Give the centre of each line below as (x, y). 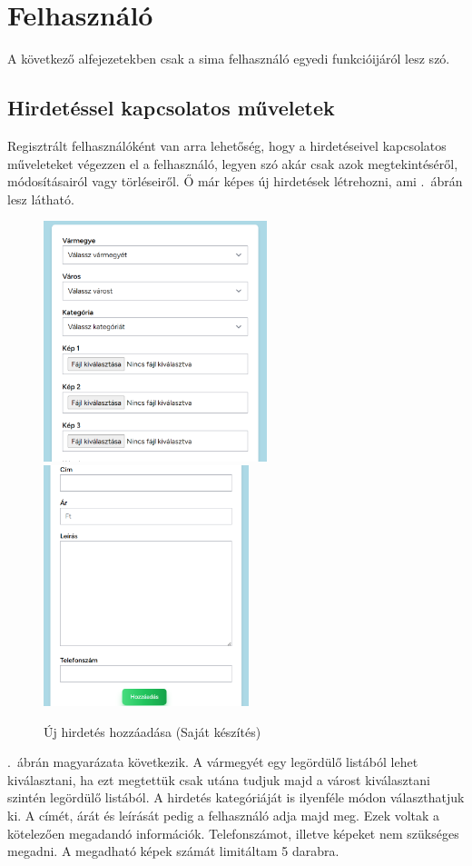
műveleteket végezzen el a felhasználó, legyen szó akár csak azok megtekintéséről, (233, 163)
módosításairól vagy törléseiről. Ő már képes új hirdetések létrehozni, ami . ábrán (235, 181)
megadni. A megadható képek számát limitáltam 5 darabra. (173, 851)
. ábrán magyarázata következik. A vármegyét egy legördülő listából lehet (213, 762)
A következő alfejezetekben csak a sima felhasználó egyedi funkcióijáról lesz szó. (229, 59)
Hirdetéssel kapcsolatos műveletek (171, 108)
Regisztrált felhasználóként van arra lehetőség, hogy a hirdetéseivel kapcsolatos (227, 145)
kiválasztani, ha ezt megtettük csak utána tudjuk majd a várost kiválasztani (219, 779)
